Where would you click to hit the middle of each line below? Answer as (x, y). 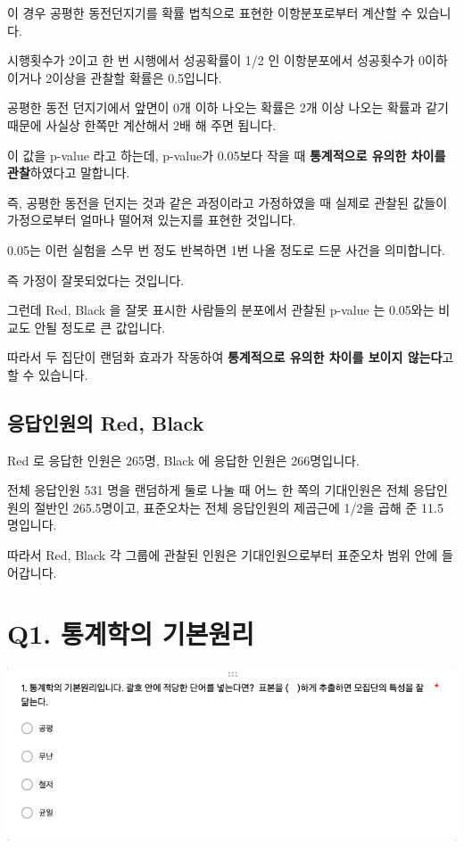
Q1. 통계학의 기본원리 (131, 634)
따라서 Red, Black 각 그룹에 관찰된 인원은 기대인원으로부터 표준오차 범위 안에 (223, 555)
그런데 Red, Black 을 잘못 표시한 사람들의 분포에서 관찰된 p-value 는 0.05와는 (221, 310)
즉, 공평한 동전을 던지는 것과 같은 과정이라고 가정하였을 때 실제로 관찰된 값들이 (228, 202)
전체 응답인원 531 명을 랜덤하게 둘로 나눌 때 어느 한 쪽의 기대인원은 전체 (208, 490)
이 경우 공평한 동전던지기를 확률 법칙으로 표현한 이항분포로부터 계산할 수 (210, 12)
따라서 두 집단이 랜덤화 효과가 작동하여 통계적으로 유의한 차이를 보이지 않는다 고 (231, 357)
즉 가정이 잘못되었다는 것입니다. (96, 280)
